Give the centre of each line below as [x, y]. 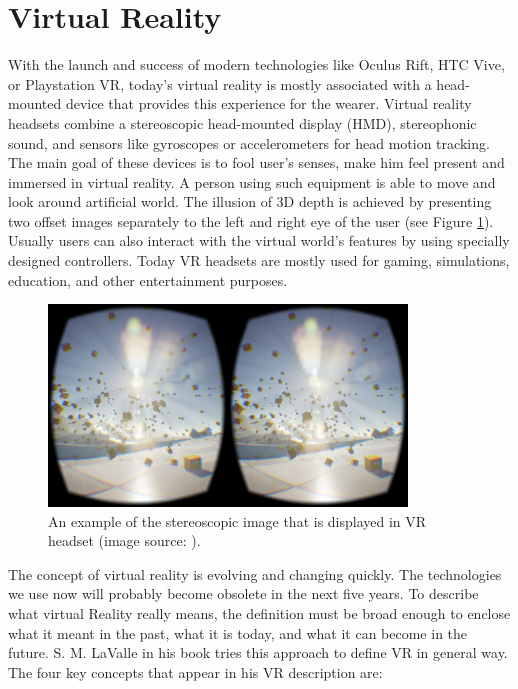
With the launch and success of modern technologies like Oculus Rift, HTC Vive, [256, 64]
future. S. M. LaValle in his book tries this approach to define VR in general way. [258, 652]
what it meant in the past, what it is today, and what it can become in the [238, 632]
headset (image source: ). [124, 540]
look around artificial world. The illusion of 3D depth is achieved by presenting [250, 201]
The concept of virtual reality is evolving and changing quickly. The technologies [255, 573]
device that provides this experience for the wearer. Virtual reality [268, 103]
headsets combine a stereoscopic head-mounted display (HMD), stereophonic [242, 122]
